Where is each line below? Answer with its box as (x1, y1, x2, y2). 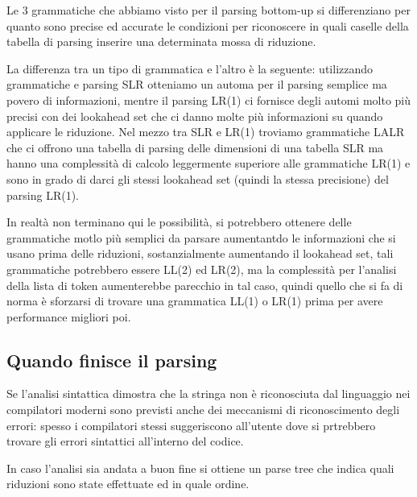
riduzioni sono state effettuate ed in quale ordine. (6, 475, 250, 492)
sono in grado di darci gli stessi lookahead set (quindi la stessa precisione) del (6, 170, 389, 187)
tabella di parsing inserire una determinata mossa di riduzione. (6, 33, 316, 50)
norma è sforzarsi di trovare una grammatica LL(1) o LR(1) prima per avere (6, 292, 383, 309)
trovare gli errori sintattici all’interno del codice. (6, 433, 244, 449)
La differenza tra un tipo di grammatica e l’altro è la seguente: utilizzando (6, 60, 374, 77)
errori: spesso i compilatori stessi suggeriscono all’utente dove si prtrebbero (6, 416, 376, 433)
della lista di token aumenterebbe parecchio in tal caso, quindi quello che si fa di (6, 276, 403, 293)
